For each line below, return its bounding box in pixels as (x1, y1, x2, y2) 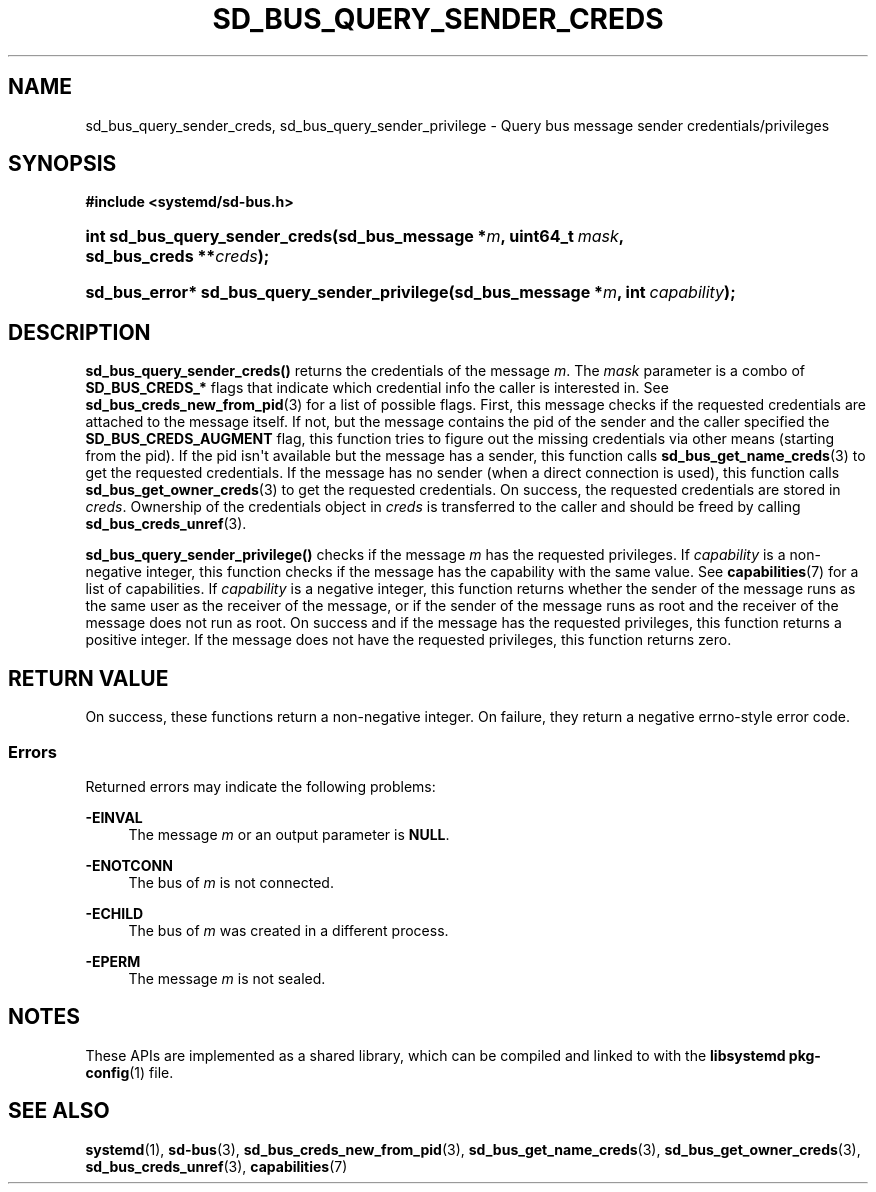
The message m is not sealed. (128, 969, 326, 987)
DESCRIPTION (8, 319, 151, 345)
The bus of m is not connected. (128, 873, 334, 891)
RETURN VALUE (8, 665, 169, 691)
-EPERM (85, 952, 141, 970)
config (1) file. (85, 1063, 174, 1081)
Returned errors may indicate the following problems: (85, 777, 436, 795)
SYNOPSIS (8, 151, 117, 177)
